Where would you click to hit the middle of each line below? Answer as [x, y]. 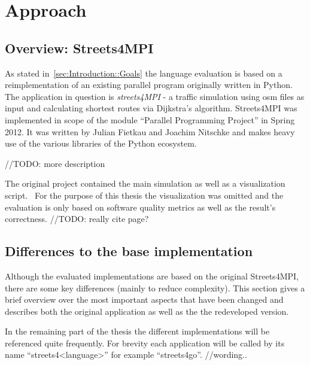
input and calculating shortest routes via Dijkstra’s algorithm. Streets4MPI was [151, 108]
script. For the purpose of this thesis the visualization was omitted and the [144, 195]
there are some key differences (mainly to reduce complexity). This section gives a [155, 288]
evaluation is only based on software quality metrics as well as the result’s [140, 207]
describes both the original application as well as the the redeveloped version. [147, 311]
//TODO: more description [55, 163]
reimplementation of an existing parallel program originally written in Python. [149, 85]
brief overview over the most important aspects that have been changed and [144, 299]
